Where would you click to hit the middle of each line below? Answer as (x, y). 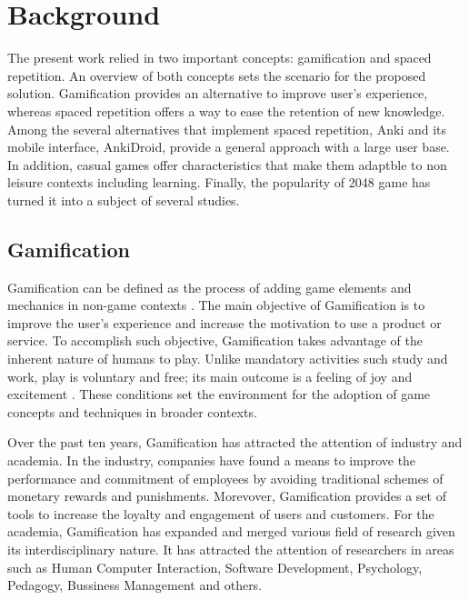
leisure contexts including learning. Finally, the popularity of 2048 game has (219, 182)
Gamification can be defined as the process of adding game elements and (210, 287)
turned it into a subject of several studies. (124, 200)
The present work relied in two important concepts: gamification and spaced (220, 58)
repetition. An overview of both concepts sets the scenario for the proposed (217, 75)
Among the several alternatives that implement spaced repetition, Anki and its (227, 129)
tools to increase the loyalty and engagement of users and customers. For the (221, 513)
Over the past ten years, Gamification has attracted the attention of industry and (235, 442)
